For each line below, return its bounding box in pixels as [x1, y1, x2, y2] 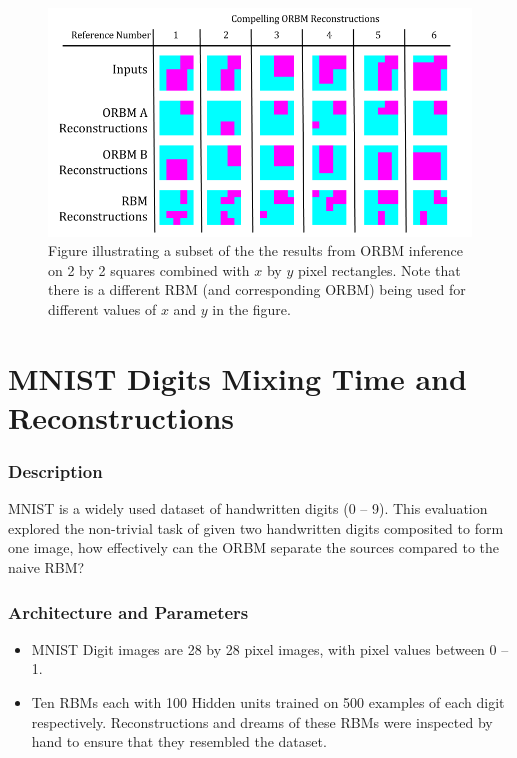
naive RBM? [8, 557, 85, 578]
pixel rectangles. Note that [297, 259, 461, 280]
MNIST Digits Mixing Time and [8, 357, 467, 398]
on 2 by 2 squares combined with [48, 259, 250, 280]
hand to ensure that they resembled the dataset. [31, 731, 327, 752]
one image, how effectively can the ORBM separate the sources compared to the [8, 537, 500, 558]
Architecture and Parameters [8, 599, 249, 624]
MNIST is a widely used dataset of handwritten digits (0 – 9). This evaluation [8, 498, 488, 519]
